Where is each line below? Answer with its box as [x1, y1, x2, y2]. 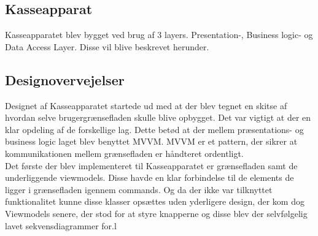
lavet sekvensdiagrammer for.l [5, 219, 117, 232]
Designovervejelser [5, 70, 125, 89]
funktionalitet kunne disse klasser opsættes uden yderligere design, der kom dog [5, 195, 304, 208]
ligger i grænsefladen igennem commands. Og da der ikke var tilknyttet [5, 183, 273, 196]
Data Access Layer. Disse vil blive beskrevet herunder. [5, 40, 209, 53]
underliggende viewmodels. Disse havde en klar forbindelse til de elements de [5, 171, 294, 184]
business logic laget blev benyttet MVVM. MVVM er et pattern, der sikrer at [5, 135, 298, 148]
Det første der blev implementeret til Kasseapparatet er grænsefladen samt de [5, 159, 298, 172]
